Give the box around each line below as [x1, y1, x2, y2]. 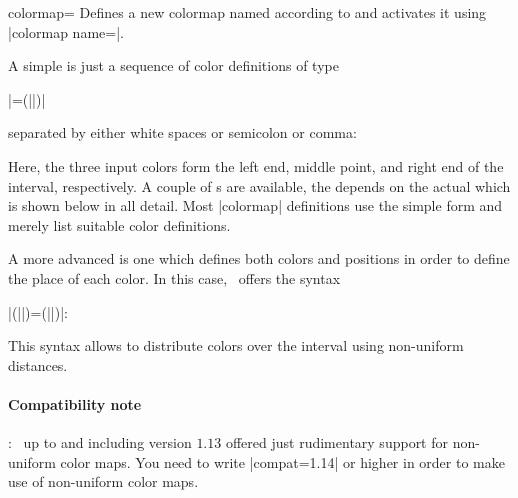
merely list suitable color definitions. [8, 214, 231, 235]
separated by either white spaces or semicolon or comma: [8, 122, 357, 143]
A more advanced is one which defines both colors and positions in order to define [8, 248, 510, 269]
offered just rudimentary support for [225, 432, 448, 453]
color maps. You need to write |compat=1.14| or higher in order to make [60, 451, 505, 472]
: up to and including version [8, 432, 192, 453]
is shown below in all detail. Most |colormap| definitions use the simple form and [8, 195, 503, 216]
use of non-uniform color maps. [8, 471, 199, 492]
